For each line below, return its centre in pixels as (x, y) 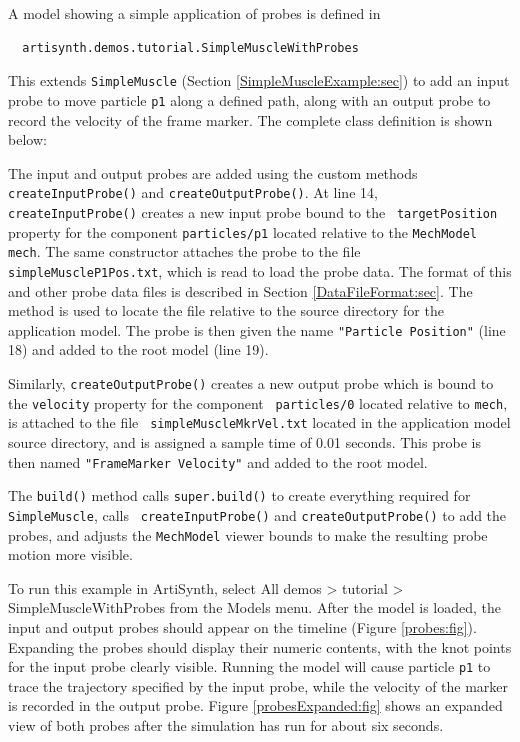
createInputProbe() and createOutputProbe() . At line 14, (193, 192)
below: (27, 139)
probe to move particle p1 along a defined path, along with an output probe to (249, 99)
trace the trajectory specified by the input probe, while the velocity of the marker (258, 685)
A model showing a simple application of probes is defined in (194, 13)
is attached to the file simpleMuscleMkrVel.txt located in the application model (259, 422)
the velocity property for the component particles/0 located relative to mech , (258, 402)
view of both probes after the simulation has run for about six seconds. (226, 725)
